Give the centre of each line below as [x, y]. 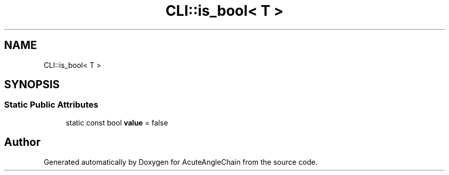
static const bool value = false [117, 122]
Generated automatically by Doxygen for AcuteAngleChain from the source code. [181, 162]
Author [22, 142]
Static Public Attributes [51, 105]
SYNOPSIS [32, 85]
